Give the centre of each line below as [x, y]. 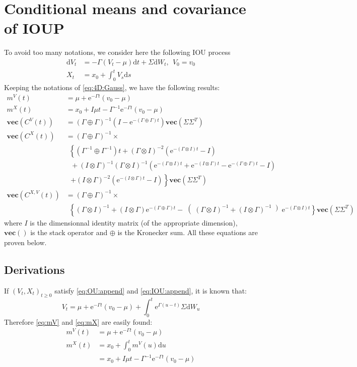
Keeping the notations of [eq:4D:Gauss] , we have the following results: [112, 87]
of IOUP [34, 28]
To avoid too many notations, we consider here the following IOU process [117, 52]
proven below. [25, 242]
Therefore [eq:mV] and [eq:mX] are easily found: [78, 321]
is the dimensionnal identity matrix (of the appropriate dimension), [134, 222]
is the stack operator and [69, 232]
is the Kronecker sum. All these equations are [188, 232]
